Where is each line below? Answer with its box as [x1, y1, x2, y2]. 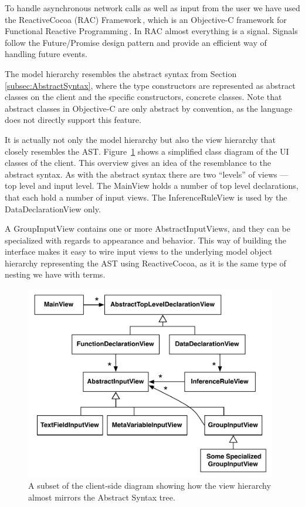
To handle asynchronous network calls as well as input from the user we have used [5, 2, 300, 14]
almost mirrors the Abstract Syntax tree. [28, 491, 175, 503]
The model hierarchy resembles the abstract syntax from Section [5, 67, 237, 79]
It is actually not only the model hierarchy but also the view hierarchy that [5, 133, 276, 145]
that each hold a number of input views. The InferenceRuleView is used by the [5, 191, 287, 203]
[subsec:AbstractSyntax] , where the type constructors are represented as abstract [5, 79, 296, 91]
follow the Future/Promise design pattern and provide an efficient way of [5, 36, 267, 48]
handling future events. [5, 48, 87, 60]
